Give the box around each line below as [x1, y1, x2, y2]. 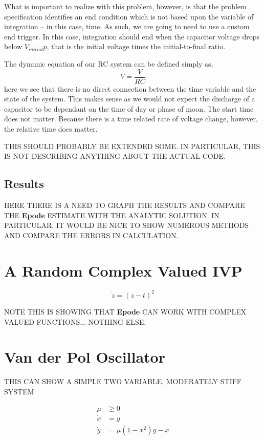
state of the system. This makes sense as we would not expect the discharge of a [4, 93, 255, 104]
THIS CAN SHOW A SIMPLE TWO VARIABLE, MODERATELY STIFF [4, 376, 241, 387]
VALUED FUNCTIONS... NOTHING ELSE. [4, 316, 146, 327]
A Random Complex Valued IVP [4, 260, 243, 281]
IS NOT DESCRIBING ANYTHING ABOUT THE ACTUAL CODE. [4, 151, 226, 161]
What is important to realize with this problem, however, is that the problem [4, 1, 247, 11]
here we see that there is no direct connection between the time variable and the [4, 83, 256, 94]
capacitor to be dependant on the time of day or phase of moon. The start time [4, 103, 254, 114]
